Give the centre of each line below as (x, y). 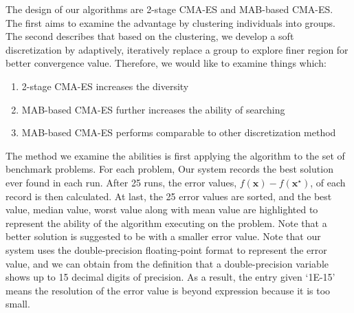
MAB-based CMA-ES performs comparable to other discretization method (179, 132)
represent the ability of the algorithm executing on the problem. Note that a (166, 223)
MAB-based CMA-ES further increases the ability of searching (153, 109)
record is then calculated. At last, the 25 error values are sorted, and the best (169, 196)
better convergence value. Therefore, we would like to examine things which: (166, 63)
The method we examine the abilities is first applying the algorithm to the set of (175, 155)
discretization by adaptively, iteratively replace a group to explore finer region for (177, 49)
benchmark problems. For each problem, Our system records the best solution (169, 169)
